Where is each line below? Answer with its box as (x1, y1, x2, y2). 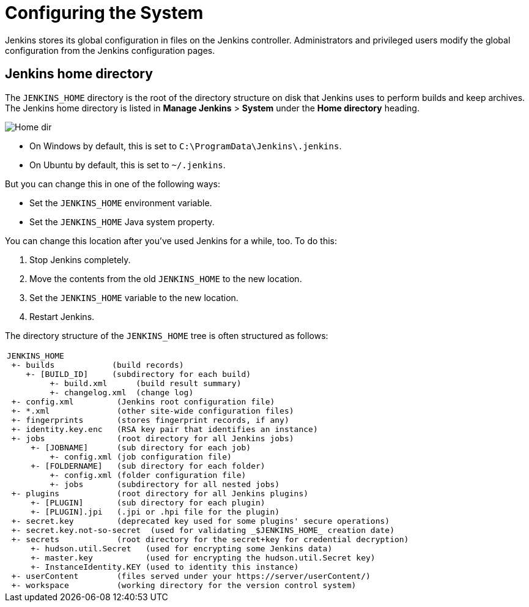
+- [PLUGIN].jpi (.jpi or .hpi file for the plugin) (31, 507, 280, 516)
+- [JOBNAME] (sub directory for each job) (31, 442, 251, 452)
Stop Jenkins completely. (29, 254, 131, 265)
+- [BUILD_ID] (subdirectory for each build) (26, 369, 251, 379)
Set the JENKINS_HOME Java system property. (29, 216, 215, 227)
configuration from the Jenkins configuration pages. (5, 45, 215, 56)
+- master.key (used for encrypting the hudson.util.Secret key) (31, 553, 375, 562)
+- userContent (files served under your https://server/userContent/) (11, 571, 371, 581)
